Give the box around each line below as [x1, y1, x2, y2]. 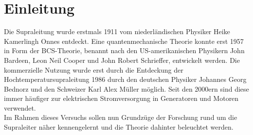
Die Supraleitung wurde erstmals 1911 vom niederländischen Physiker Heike [4, 26, 230, 37]
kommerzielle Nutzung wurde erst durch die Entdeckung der [4, 64, 183, 75]
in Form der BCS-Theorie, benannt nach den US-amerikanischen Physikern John [4, 45, 245, 56]
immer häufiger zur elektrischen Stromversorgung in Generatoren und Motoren [4, 93, 239, 103]
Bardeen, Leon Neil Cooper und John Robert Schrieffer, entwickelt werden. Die [4, 55, 240, 65]
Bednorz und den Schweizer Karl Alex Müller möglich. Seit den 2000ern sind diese [4, 83, 249, 94]
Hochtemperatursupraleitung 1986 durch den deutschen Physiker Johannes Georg [4, 74, 247, 84]
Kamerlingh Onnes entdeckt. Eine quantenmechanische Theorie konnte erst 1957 [4, 36, 244, 46]
